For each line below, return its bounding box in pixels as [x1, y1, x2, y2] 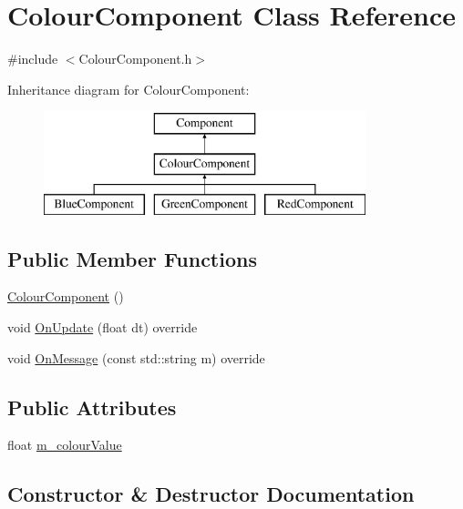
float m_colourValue [7, 435, 122, 454]
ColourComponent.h [78, 49, 192, 68]
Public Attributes [7, 392, 177, 421]
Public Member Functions [7, 244, 257, 272]
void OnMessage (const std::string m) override [7, 348, 265, 367]
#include [7, 49, 58, 68]
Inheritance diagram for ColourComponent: [7, 79, 250, 98]
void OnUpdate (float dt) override [7, 318, 198, 337]
